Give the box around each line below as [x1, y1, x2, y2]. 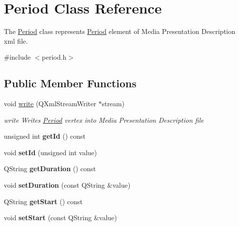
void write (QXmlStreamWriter [4, 98, 96, 109]
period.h [42, 52, 67, 62]
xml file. [4, 35, 28, 46]
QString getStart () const [4, 196, 83, 206]
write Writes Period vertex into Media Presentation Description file [4, 114, 204, 125]
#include [4, 52, 31, 62]
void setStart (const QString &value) [4, 212, 117, 223]
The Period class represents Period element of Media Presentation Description [4, 26, 236, 36]
